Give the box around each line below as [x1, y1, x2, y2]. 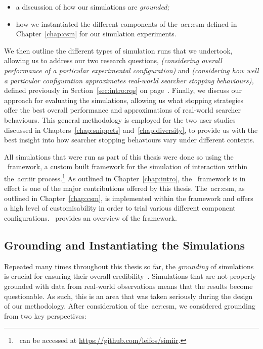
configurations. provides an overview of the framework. [4, 212, 177, 223]
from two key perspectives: [4, 310, 86, 321]
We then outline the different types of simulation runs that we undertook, [4, 45, 233, 56]
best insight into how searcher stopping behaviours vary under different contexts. [4, 134, 255, 145]
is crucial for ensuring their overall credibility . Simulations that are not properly [4, 271, 256, 281]
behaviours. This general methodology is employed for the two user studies [4, 114, 236, 125]
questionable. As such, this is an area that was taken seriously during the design [4, 290, 253, 301]
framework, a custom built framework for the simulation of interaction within [7, 161, 248, 172]
